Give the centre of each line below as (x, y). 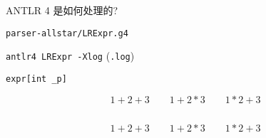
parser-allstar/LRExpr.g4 (67, 33)
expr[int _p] (36, 79)
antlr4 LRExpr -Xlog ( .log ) (70, 56)
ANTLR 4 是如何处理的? (62, 10)
